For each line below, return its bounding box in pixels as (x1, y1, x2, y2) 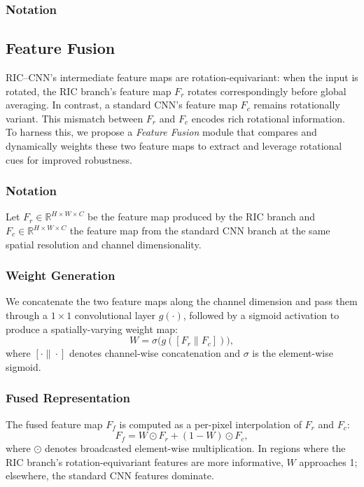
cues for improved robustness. (6, 152, 132, 167)
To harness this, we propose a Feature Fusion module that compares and (6, 125, 317, 139)
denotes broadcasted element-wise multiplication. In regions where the (45, 441, 346, 456)
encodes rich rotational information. (191, 111, 345, 125)
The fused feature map (6, 416, 103, 431)
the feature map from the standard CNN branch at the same (69, 223, 330, 238)
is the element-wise (252, 346, 333, 360)
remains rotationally (253, 97, 340, 112)
